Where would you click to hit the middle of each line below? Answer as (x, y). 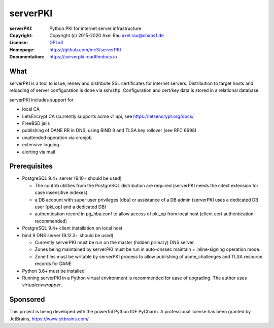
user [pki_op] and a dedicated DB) (71, 207)
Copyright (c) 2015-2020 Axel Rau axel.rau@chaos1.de (107, 35)
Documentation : (27, 57)
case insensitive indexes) (61, 192)
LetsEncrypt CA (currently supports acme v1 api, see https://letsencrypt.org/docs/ (108, 116)
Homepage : (22, 50)
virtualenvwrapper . (42, 285)
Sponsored (27, 300)
